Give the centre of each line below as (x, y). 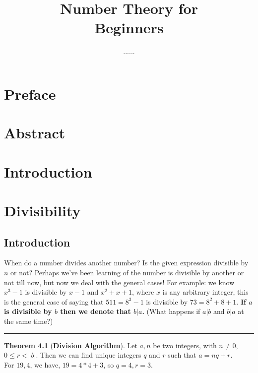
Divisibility (42, 211)
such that (182, 355)
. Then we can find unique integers (89, 355)
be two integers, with (185, 345)
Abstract (35, 133)
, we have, (45, 364)
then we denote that (96, 311)
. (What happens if (171, 311)
